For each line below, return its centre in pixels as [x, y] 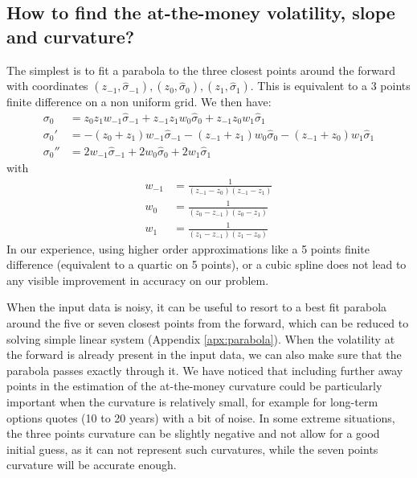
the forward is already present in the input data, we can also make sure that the [204, 354]
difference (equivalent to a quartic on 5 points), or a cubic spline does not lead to [206, 264]
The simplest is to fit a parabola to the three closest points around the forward [201, 70]
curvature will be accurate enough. [92, 465]
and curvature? [71, 36]
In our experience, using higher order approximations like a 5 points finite [188, 248]
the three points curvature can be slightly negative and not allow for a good [193, 433]
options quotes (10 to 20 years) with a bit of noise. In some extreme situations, [201, 417]
